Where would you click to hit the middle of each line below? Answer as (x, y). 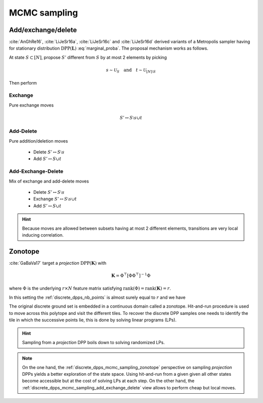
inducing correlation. (43, 235)
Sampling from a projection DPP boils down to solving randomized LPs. (94, 342)
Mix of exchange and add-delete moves (49, 181)
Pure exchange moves (31, 105)
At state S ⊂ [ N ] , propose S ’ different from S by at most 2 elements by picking (88, 57)
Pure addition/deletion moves (38, 141)
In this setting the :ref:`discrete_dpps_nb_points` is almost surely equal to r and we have (97, 297)
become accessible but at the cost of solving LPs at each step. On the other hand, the (108, 381)
